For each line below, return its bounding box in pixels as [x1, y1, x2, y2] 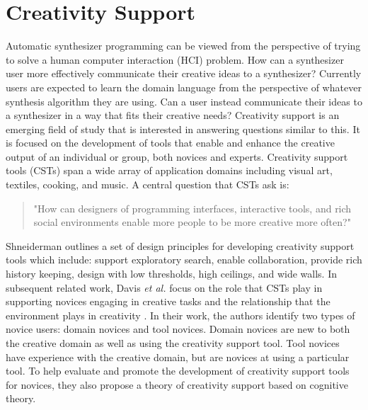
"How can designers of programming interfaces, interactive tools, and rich [33, 200, 352, 215]
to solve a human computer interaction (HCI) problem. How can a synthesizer [6, 52, 344, 67]
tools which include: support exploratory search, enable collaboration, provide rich [6, 252, 362, 267]
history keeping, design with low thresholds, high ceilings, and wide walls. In [6, 266, 338, 281]
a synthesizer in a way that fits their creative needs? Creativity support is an [6, 108, 340, 123]
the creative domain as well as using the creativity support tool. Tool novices [6, 336, 340, 350]
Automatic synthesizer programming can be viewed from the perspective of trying [6, 38, 361, 53]
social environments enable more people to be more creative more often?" [33, 215, 351, 229]
